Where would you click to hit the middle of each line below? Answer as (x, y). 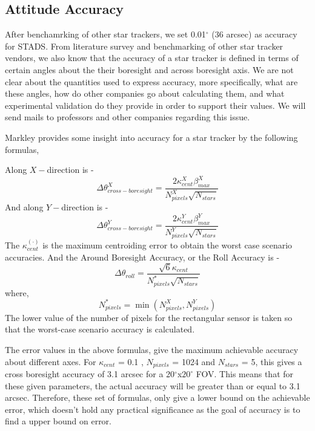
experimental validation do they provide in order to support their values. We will (155, 105)
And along (24, 207)
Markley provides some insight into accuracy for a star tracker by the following (151, 137)
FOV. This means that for (245, 374)
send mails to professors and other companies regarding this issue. (128, 117)
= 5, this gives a (272, 361)
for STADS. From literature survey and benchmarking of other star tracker (144, 46)
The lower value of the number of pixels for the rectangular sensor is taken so (149, 317)
